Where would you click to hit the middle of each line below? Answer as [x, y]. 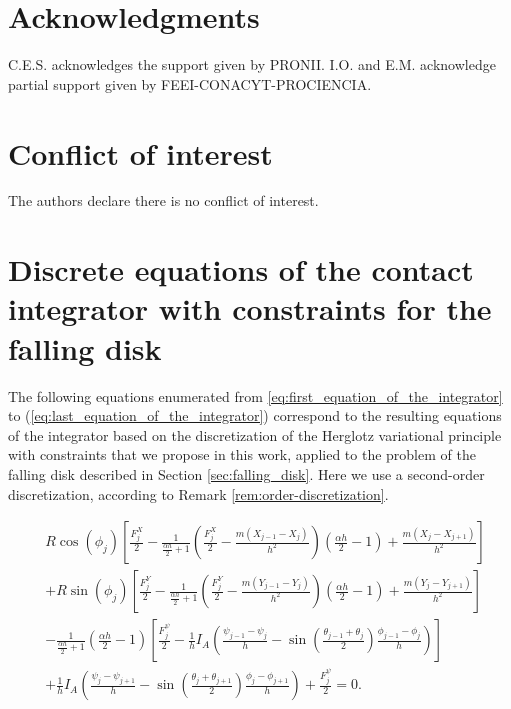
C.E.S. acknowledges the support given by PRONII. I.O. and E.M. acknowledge [252, 64]
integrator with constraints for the [250, 308]
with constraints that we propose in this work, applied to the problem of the [242, 454]
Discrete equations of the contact [241, 269]
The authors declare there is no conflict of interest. [163, 200]
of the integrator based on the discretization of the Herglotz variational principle [255, 434]
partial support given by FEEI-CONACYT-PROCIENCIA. [190, 83]
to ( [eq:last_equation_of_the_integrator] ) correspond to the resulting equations [255, 415]
